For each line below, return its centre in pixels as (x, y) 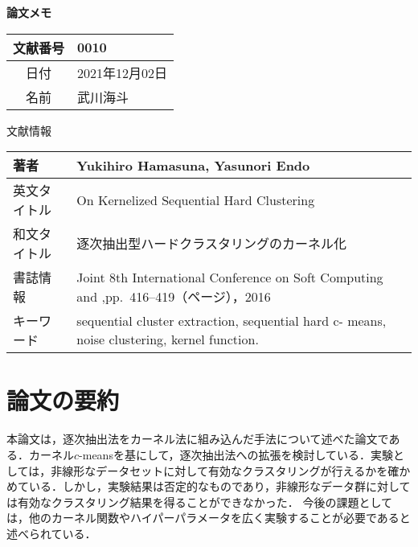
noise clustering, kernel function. (168, 339)
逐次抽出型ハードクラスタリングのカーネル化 (212, 244)
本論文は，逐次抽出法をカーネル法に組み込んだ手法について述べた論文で (198, 439)
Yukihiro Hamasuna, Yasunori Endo (193, 165)
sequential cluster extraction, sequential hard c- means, (232, 321)
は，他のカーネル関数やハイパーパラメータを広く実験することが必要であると (209, 518)
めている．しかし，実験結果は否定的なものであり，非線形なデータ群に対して (209, 486)
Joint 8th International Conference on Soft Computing (230, 277)
